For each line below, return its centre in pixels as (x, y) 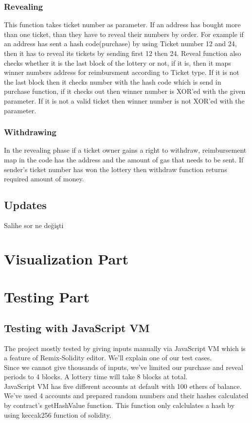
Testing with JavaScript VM (77, 327)
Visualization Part (66, 258)
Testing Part (47, 297)
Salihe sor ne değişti (34, 225)
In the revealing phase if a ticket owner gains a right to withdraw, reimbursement (125, 150)
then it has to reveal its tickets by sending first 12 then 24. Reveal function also (123, 53)
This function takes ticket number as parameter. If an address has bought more (122, 25)
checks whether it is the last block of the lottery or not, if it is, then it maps (117, 62)
